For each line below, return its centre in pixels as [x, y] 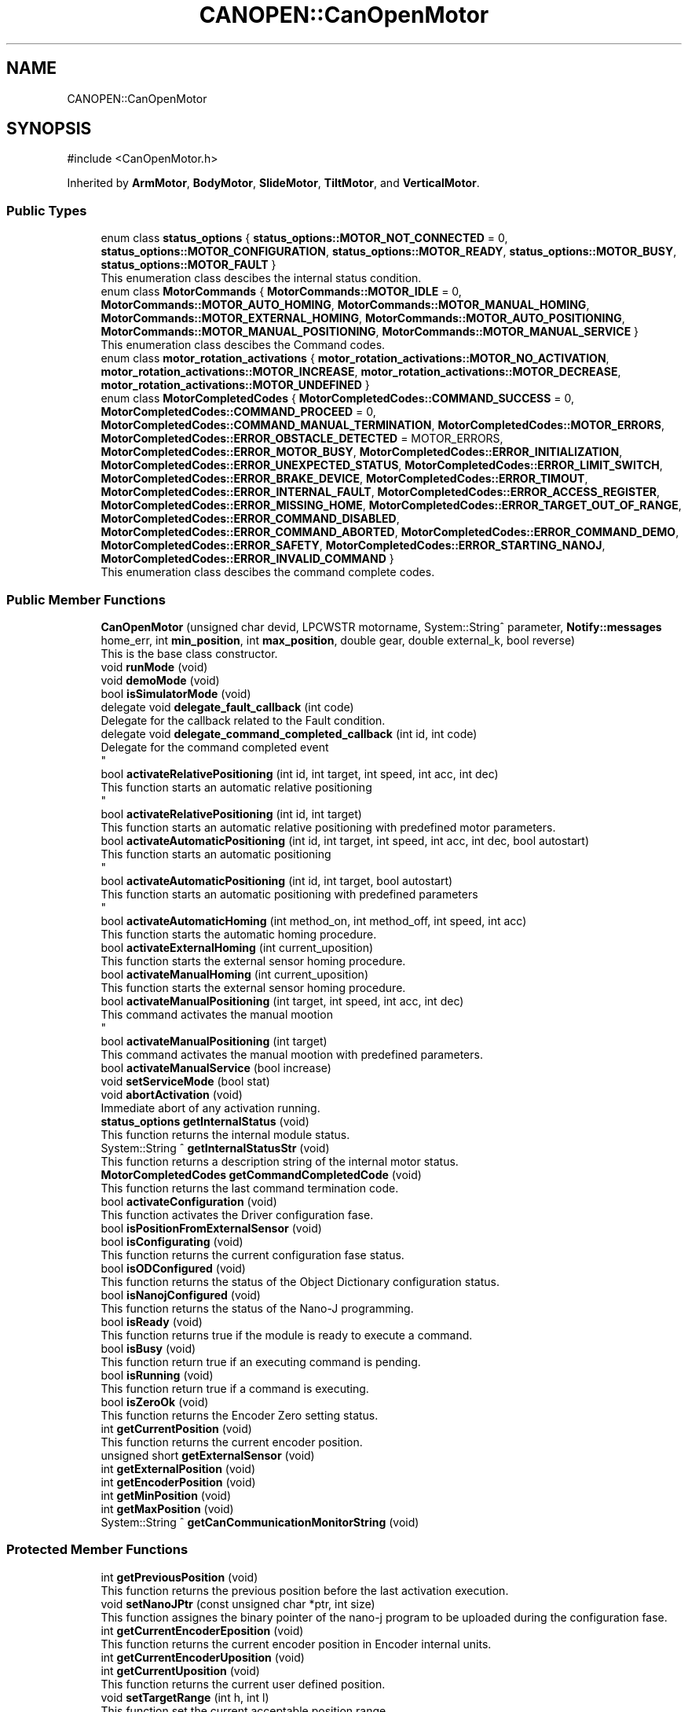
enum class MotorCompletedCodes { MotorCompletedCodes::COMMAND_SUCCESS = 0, [338, 399]
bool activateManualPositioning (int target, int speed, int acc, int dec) [282, 1001]
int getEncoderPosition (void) [178, 1482]
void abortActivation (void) [172, 1094]
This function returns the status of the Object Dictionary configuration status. [300, 1281]
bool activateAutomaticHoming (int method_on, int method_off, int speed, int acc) [314, 920]
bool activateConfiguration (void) [189, 1201]
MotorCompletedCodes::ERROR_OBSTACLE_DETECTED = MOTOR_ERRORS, [302, 439]
